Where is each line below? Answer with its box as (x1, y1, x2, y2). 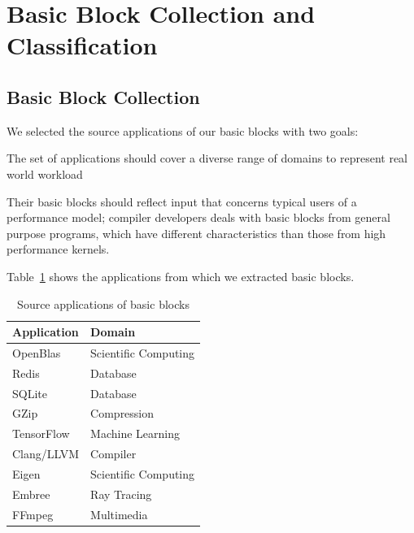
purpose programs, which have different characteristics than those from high (7, 224, 386, 241)
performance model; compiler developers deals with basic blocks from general (7, 209, 390, 226)
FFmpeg (12, 505, 54, 522)
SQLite (12, 384, 47, 401)
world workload (7, 165, 83, 182)
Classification (7, 28, 158, 62)
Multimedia (90, 505, 148, 522)
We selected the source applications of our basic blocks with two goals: (7, 122, 359, 139)
